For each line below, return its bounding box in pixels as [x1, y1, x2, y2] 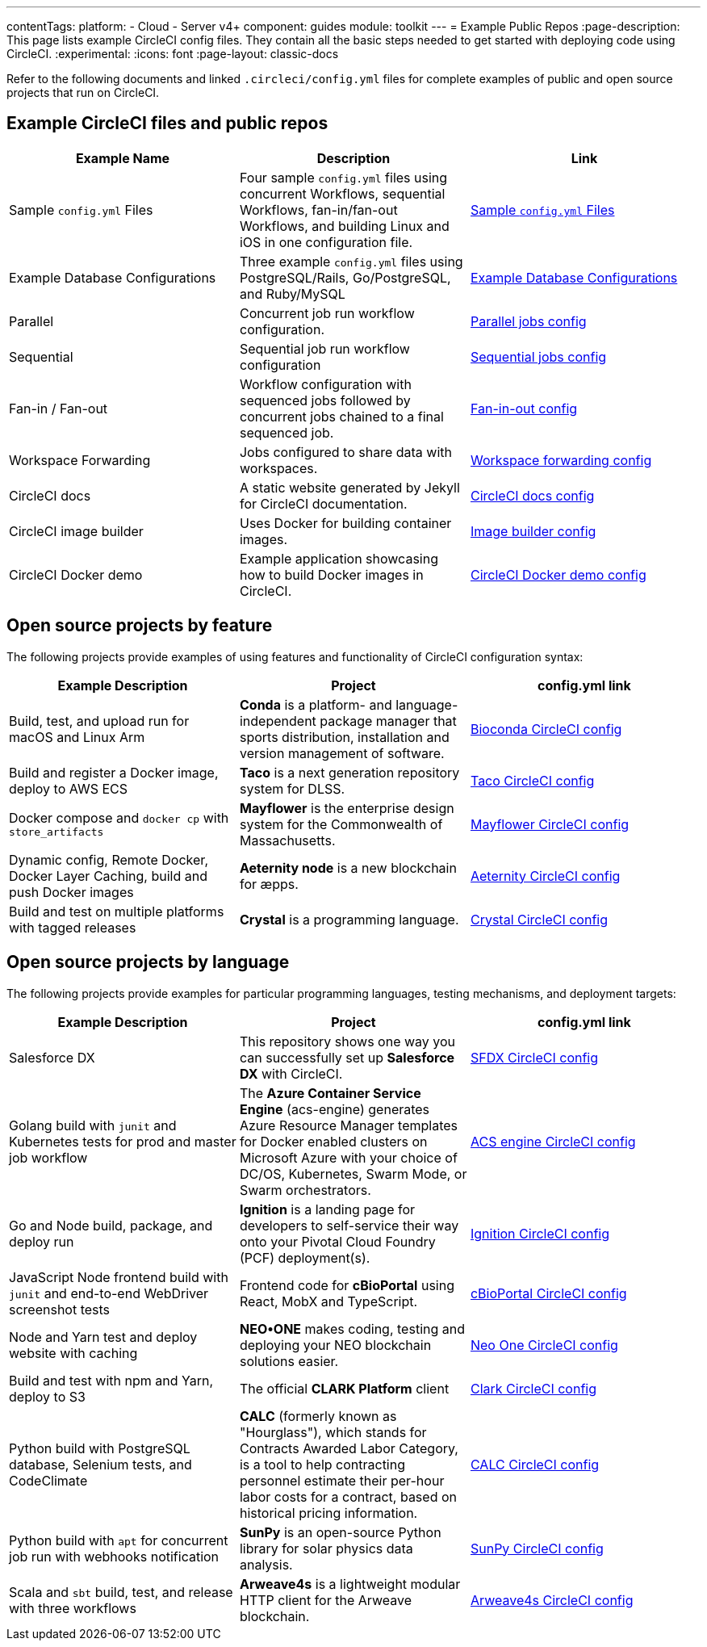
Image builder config [470, 522, 596, 539]
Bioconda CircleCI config [470, 720, 622, 737]
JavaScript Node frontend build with [9, 1268, 228, 1285]
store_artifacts [9, 826, 104, 839]
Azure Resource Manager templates [239, 1117, 458, 1134]
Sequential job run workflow [239, 340, 410, 357]
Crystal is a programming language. [239, 911, 459, 928]
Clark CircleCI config [470, 1380, 597, 1397]
